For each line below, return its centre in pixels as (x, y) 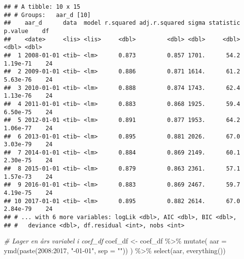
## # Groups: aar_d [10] (47, 15)
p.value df (27, 31)
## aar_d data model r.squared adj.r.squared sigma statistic (122, 23)
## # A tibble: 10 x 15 (42, 7)
